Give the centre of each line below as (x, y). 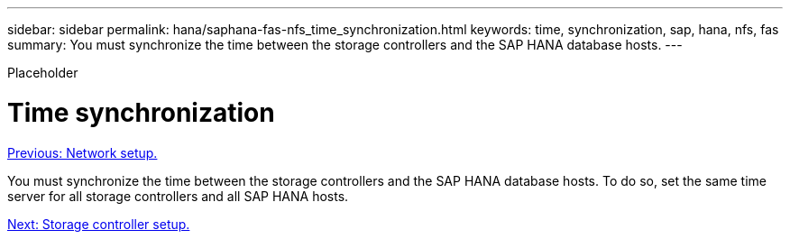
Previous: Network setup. (83, 152)
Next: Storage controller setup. (99, 224)
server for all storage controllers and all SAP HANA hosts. (178, 196)
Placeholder (43, 73)
